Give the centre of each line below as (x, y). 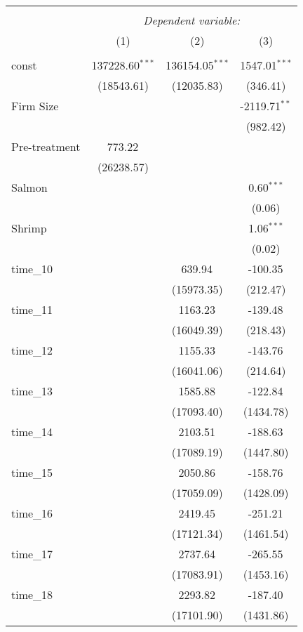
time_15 (32, 472)
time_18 (32, 594)
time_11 (32, 309)
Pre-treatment (46, 146)
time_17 (32, 554)
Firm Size (35, 106)
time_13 (32, 391)
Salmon (29, 187)
